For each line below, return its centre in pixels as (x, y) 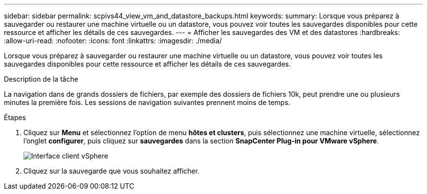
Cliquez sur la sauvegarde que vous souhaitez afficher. (112, 171)
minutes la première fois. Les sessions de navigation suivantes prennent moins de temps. (147, 102)
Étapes (15, 117)
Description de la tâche (41, 79)
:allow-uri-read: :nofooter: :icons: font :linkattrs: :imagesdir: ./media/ (113, 41)
